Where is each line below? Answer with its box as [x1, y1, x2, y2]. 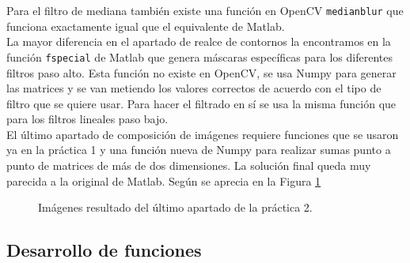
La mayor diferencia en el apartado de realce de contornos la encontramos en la [6, 33, 391, 50]
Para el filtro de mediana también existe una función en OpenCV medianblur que [6, 2, 404, 18]
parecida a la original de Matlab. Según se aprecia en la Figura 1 [6, 172, 321, 189]
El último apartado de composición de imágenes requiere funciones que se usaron [6, 126, 399, 142]
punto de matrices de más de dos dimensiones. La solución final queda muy [6, 157, 371, 174]
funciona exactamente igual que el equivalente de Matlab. [6, 17, 285, 34]
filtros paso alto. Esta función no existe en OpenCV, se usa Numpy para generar [6, 64, 397, 81]
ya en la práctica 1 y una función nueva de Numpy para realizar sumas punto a [6, 141, 391, 158]
